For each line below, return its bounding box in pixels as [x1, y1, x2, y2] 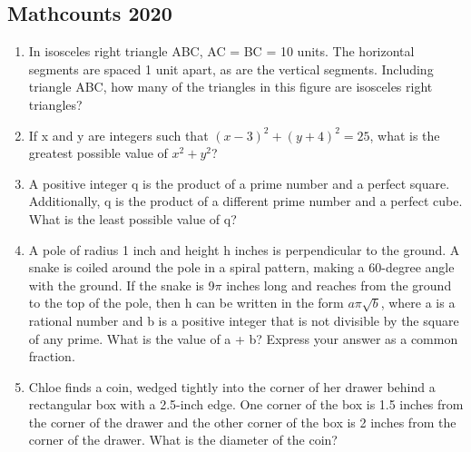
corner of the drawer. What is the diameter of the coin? [28, 430, 338, 449]
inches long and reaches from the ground [226, 275, 452, 294]
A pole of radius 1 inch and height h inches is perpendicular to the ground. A [28, 240, 460, 259]
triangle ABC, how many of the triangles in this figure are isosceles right [28, 77, 433, 96]
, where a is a [380, 293, 456, 312]
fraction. [28, 347, 75, 366]
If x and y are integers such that [28, 125, 209, 144]
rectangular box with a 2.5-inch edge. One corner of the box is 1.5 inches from [28, 395, 464, 414]
